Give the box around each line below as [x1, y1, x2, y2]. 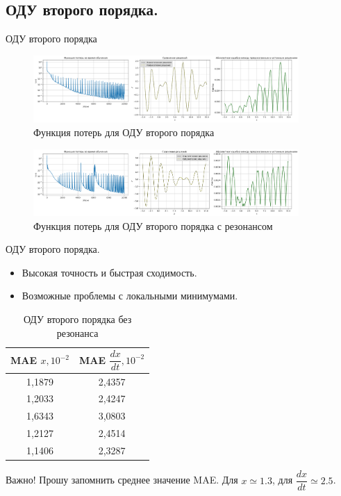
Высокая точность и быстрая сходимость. [22, 265, 197, 279]
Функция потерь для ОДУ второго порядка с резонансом [33, 218, 273, 233]
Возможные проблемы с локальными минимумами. [22, 288, 238, 303]
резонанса [56, 325, 99, 340]
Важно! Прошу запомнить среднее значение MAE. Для [6, 472, 238, 487]
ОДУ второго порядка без [23, 312, 132, 326]
